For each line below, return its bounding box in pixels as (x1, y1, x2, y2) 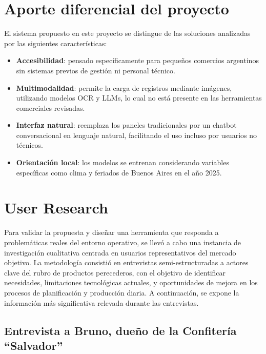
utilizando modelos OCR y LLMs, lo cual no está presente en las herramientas (16, 92, 262, 103)
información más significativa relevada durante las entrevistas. (4, 297, 199, 308)
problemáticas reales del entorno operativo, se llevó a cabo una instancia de (4, 237, 241, 247)
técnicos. (16, 140, 43, 150)
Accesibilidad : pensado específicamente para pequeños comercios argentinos (16, 55, 259, 66)
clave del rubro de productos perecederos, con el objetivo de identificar (4, 267, 226, 278)
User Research (4, 197, 108, 218)
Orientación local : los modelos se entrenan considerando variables (16, 157, 229, 168)
